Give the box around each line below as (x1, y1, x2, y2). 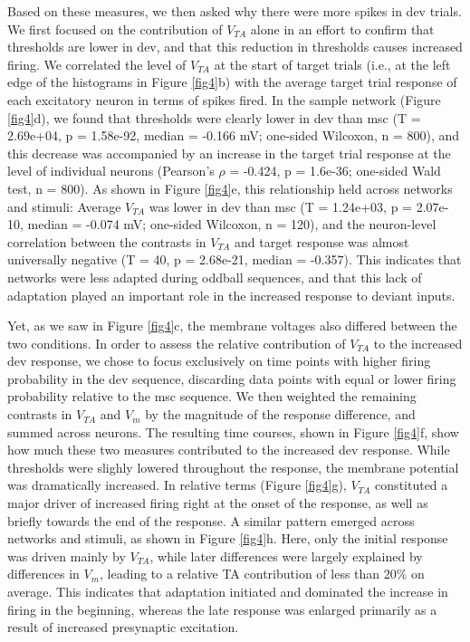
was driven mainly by (7, 546, 126, 565)
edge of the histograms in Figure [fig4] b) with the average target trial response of (7, 72, 457, 91)
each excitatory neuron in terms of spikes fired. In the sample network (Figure (7, 90, 441, 109)
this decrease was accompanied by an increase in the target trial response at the (7, 143, 451, 162)
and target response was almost (234, 232, 409, 251)
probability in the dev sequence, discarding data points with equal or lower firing (7, 369, 456, 388)
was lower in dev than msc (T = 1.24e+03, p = (149, 196, 412, 216)
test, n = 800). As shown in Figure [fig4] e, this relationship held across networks (7, 178, 453, 197)
